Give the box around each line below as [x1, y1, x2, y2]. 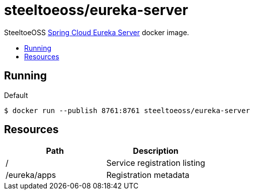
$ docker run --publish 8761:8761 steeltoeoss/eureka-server [4, 106, 250, 115]
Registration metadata [106, 170, 190, 180]
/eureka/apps [6, 170, 56, 180]
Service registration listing [106, 158, 205, 168]
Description [133, 146, 179, 156]
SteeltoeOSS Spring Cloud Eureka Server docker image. [4, 28, 189, 37]
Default [4, 90, 28, 100]
